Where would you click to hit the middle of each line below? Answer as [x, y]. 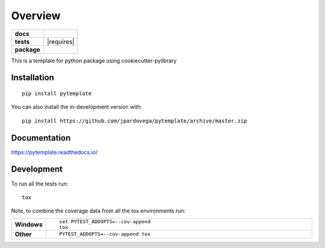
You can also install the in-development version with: [77, 107]
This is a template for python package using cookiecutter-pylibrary [94, 61]
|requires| [61, 41]
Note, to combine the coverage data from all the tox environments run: [98, 211]
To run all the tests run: [40, 184]
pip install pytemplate [57, 93]
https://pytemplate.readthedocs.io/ [54, 152]
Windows [29, 224]
